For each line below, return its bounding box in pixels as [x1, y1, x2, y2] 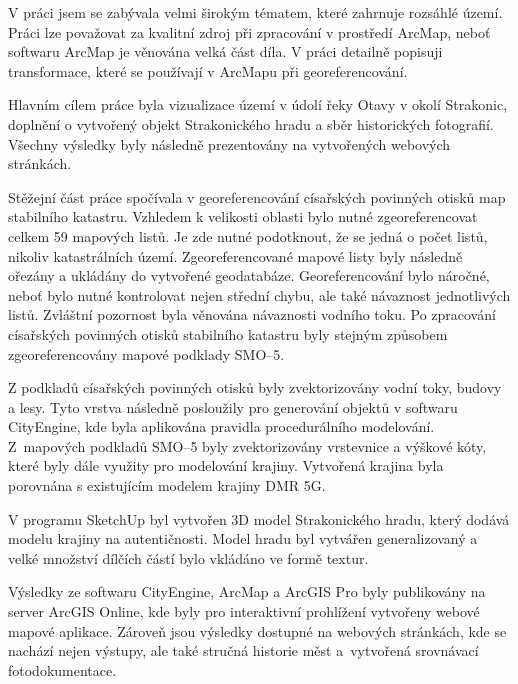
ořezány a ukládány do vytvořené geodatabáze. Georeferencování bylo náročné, [8, 265, 490, 286]
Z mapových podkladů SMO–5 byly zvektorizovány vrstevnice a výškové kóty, [8, 435, 487, 456]
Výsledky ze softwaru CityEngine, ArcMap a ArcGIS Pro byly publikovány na [8, 581, 486, 602]
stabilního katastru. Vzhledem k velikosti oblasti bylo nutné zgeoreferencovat [8, 206, 478, 227]
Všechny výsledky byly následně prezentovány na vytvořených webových [8, 133, 451, 154]
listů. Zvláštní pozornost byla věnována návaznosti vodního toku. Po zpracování [8, 304, 496, 325]
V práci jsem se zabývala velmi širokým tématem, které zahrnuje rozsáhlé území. [8, 2, 503, 22]
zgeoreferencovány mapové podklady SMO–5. [8, 343, 285, 364]
